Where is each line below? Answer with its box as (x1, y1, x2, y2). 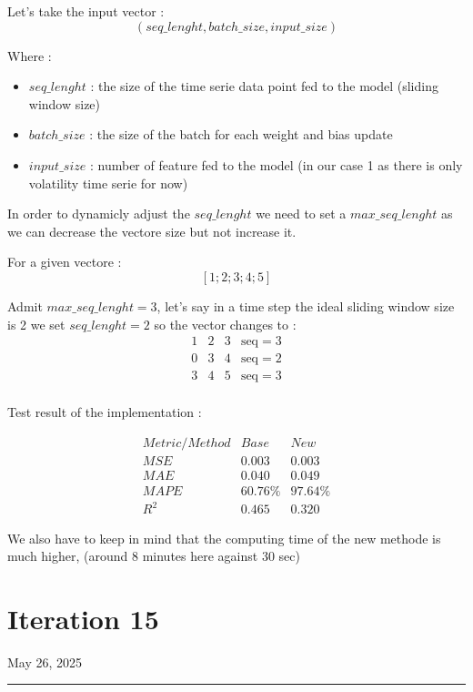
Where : (7, 46, 52, 65)
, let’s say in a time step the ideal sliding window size (156, 296, 455, 315)
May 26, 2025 (7, 652, 83, 671)
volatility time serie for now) (28, 173, 188, 192)
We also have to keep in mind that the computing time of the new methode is (7, 528, 441, 547)
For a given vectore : (7, 252, 122, 271)
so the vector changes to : (154, 314, 297, 333)
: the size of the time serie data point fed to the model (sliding (90, 76, 438, 96)
